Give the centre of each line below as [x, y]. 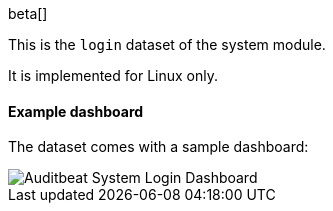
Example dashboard [76, 111]
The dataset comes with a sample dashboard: [158, 147]
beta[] [28, 13]
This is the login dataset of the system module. [167, 44]
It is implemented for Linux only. [113, 75]
